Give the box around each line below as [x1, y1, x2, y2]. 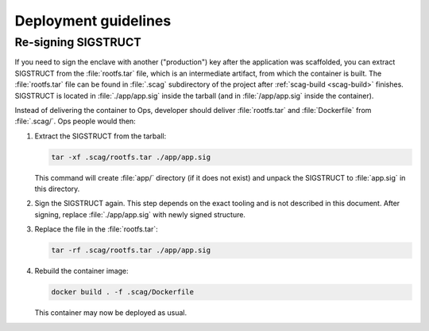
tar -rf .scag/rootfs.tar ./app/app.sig [51, 246, 211, 255]
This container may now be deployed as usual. [34, 308, 187, 317]
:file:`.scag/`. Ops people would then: [14, 116, 137, 127]
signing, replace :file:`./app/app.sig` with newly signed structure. [34, 209, 246, 219]
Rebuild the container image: [34, 267, 129, 276]
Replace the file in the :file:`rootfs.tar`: [34, 224, 158, 234]
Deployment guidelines [14, 12, 172, 29]
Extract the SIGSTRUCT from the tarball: [34, 131, 167, 141]
